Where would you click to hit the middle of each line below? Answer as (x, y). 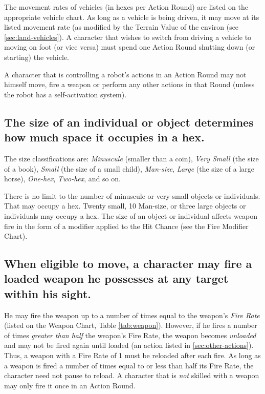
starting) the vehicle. (37, 57)
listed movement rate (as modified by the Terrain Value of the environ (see (122, 27)
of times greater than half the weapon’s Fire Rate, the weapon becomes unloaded (130, 335)
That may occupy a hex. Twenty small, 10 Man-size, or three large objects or (125, 206)
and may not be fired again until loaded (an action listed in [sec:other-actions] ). (129, 345)
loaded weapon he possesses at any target (116, 278)
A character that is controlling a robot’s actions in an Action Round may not (125, 74)
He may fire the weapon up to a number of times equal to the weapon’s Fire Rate (132, 315)
